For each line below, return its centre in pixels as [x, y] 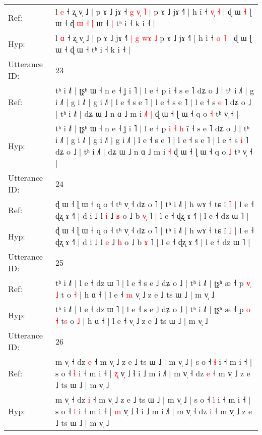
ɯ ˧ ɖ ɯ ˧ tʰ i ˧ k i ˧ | [93, 49]
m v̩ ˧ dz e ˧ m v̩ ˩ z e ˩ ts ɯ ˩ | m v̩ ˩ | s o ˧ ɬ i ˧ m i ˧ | [154, 361]
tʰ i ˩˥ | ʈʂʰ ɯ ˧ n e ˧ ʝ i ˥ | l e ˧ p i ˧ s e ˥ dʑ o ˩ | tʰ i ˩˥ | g [154, 90]
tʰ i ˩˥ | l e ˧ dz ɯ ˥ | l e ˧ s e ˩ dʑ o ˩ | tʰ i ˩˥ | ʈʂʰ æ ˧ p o [153, 309]
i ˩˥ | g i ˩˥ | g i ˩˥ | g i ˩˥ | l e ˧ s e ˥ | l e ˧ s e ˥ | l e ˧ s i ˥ [152, 140]
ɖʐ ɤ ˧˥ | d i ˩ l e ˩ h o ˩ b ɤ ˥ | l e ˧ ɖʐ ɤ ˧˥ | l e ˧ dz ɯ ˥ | [153, 242]
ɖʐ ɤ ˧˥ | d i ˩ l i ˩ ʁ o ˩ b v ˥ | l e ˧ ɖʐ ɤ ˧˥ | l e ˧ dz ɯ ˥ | [152, 215]
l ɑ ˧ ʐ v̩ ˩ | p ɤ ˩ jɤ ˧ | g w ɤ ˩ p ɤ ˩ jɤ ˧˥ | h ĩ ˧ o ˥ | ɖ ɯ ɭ [153, 38]
